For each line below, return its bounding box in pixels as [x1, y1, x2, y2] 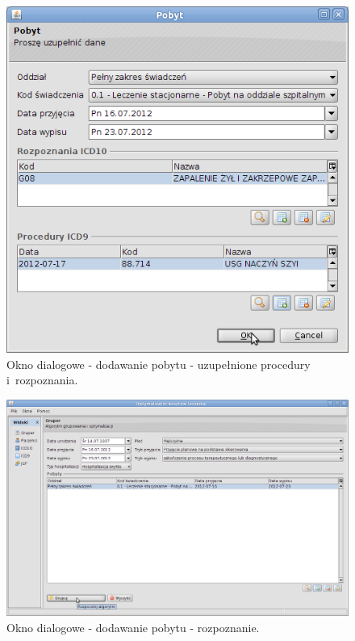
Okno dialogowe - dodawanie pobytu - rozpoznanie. [6, 619, 260, 635]
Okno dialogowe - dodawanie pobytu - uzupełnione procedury [6, 355, 311, 372]
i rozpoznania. [6, 371, 78, 388]
